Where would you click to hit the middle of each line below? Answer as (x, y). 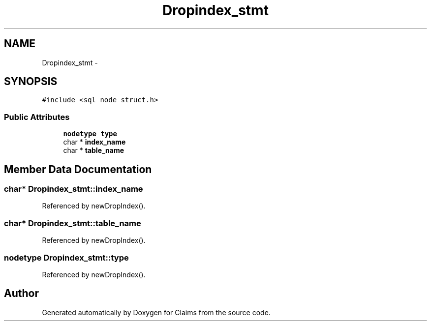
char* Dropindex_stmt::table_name (73, 223)
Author (21, 294)
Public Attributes (37, 117)
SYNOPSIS (31, 82)
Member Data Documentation (78, 169)
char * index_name (94, 142)
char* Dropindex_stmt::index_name (74, 189)
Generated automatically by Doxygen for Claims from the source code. (156, 312)
